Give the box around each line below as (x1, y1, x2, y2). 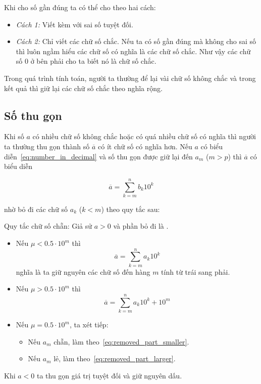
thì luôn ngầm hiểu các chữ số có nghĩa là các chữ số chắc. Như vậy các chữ (16, 46, 251, 56)
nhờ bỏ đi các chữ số (4, 203, 68, 214)
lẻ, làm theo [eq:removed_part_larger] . (54, 353, 176, 364)
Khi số (4, 131, 24, 142)
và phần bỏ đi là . (113, 221, 169, 231)
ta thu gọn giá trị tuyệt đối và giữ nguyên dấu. (36, 370, 182, 380)
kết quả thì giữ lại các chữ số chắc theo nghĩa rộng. (4, 82, 163, 93)
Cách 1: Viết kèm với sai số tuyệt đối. (16, 19, 133, 29)
